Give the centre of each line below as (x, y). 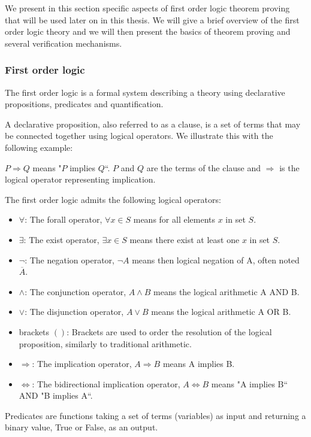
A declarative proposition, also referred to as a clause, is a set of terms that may (153, 124)
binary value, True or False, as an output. (81, 427)
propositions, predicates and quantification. (84, 104)
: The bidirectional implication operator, (106, 383)
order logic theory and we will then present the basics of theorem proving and (148, 31)
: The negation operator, (70, 260)
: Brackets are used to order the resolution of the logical (169, 331)
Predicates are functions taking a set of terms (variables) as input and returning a (155, 415)
